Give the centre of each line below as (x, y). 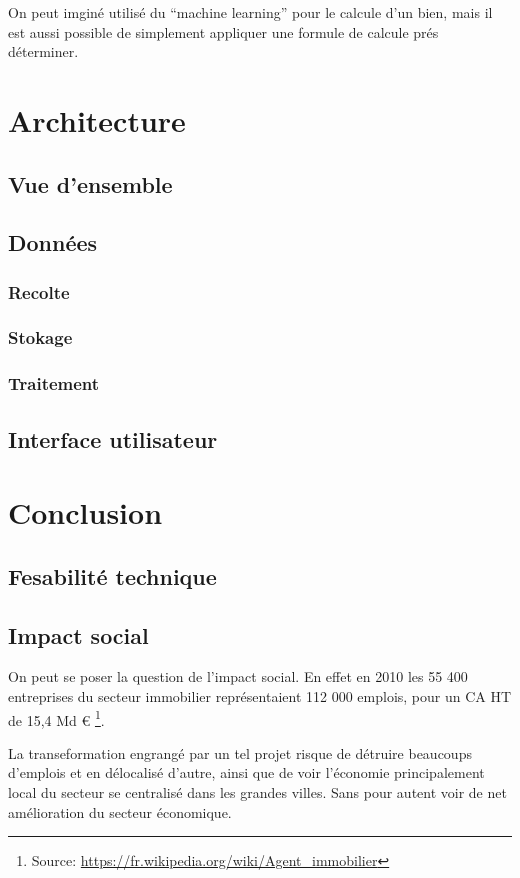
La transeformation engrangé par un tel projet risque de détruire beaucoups (240, 752)
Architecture (97, 119)
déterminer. (43, 51)
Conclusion (85, 512)
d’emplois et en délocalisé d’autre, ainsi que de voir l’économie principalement (246, 772)
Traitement (54, 383)
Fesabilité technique (112, 575)
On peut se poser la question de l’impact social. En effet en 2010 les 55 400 (238, 676)
